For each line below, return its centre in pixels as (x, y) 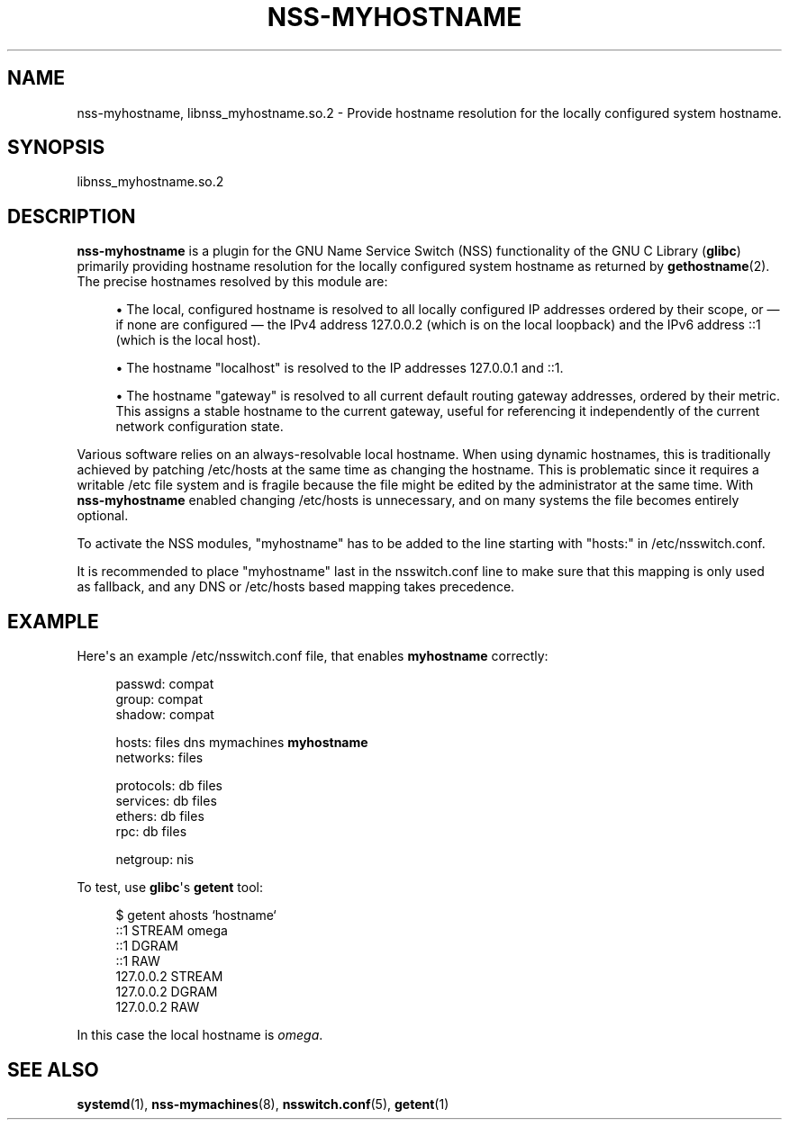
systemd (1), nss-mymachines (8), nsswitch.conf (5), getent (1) (263, 1104)
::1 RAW (138, 961)
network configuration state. (200, 427)
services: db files (166, 801)
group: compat (159, 699)
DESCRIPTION (72, 216)
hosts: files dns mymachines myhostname (242, 743)
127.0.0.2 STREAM (169, 977)
